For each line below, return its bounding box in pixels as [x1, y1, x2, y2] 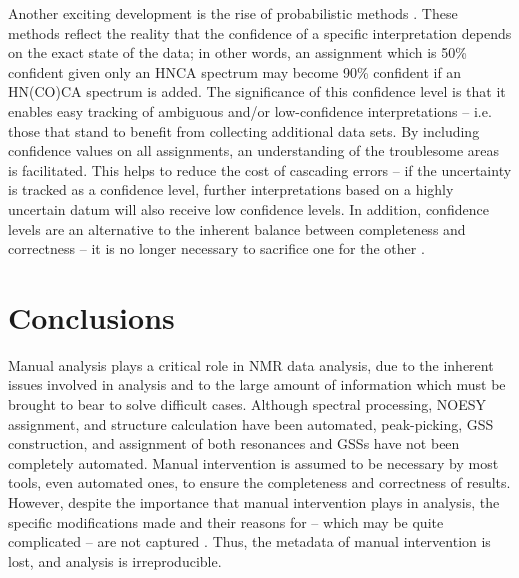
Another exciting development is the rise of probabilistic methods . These [8, 3, 458, 23]
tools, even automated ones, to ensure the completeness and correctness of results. [8, 472, 511, 493]
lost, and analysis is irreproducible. [8, 550, 222, 571]
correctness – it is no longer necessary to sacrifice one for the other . [8, 238, 425, 259]
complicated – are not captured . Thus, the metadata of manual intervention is [8, 531, 491, 552]
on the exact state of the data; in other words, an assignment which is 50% [8, 42, 467, 63]
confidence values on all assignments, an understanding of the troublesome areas [8, 140, 500, 161]
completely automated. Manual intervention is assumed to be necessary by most [8, 452, 499, 473]
